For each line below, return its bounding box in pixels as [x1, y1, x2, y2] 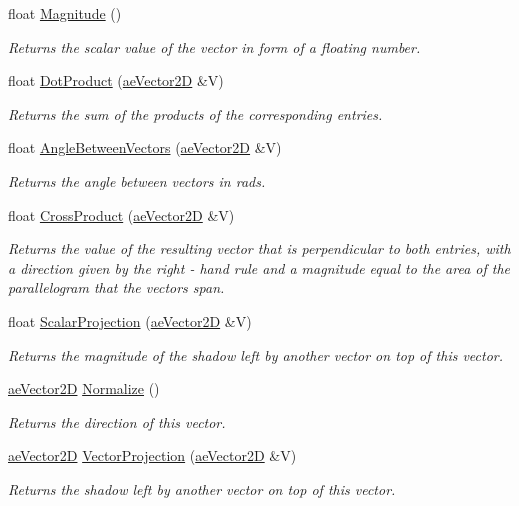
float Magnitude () [8, 3, 122, 23]
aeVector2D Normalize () [8, 378, 160, 399]
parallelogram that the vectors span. [8, 277, 225, 298]
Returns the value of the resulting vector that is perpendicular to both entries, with [8, 238, 511, 259]
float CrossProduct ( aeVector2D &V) [8, 204, 235, 225]
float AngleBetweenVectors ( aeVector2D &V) [8, 137, 282, 158]
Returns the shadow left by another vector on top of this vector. [8, 478, 396, 499]
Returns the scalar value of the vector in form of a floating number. [8, 36, 421, 57]
